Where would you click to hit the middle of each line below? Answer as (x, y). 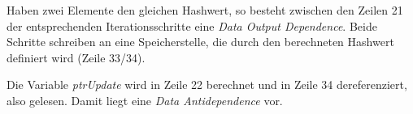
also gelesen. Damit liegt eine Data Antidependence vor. (145, 100)
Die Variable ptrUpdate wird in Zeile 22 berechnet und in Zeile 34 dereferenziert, (207, 84)
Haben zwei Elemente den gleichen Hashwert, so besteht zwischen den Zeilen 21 (205, 10)
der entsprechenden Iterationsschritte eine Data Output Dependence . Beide (192, 25)
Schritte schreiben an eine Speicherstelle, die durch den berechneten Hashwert (200, 42)
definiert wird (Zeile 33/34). (76, 57)
